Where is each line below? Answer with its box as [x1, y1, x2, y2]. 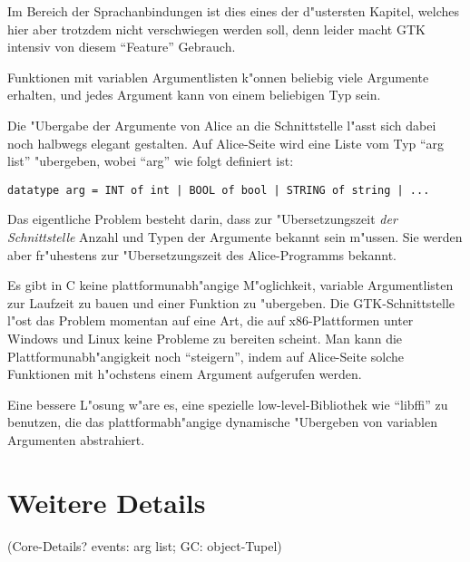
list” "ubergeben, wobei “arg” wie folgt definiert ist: [7, 151, 294, 170]
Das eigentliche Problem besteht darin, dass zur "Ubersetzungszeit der [7, 209, 397, 228]
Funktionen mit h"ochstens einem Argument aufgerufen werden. [7, 364, 362, 383]
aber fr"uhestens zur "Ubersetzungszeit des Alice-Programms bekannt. [7, 245, 397, 264]
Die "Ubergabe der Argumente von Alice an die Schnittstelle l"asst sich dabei [7, 115, 436, 134]
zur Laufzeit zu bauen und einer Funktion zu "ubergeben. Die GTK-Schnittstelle [7, 293, 455, 312]
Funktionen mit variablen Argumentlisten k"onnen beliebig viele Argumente [7, 67, 429, 86]
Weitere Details [7, 483, 206, 520]
